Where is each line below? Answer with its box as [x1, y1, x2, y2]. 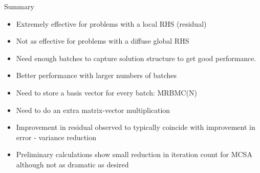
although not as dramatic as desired [16, 159, 129, 169]
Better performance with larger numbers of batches [16, 70, 177, 81]
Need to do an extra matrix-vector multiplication [16, 104, 170, 115]
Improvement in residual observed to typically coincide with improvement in [16, 122, 255, 132]
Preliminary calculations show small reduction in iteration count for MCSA [16, 149, 252, 160]
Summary [4, 1, 34, 11]
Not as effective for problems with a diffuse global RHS [16, 35, 189, 46]
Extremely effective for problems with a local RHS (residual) [16, 18, 207, 29]
